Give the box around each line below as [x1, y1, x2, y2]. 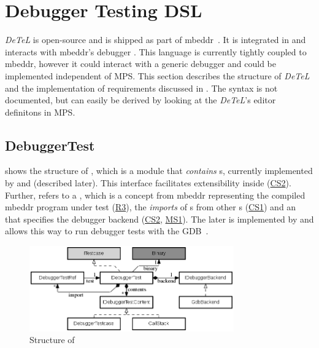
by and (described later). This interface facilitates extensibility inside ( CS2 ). [5, 176, 291, 189]
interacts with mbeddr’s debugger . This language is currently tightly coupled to [5, 45, 307, 58]
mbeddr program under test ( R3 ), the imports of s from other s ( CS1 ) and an [5, 200, 296, 213]
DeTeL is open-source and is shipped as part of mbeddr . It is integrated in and [5, 33, 306, 46]
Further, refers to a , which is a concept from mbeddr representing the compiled [5, 188, 306, 201]
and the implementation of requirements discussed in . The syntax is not [5, 81, 278, 94]
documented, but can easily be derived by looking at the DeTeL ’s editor [5, 93, 276, 106]
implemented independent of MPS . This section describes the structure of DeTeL [5, 69, 310, 82]
